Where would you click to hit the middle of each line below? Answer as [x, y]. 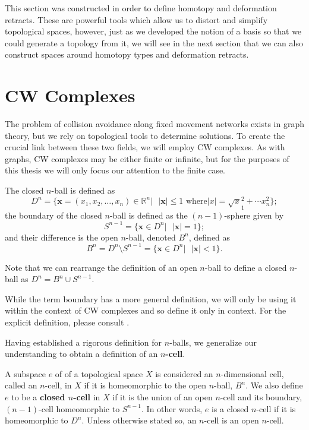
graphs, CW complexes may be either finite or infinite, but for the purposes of [147, 158]
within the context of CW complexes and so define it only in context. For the [146, 310]
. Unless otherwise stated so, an [139, 420]
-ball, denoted [151, 237]
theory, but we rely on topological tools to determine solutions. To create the [145, 135]
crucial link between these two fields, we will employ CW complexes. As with [145, 147]
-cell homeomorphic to [79, 408]
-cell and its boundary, [261, 397]
